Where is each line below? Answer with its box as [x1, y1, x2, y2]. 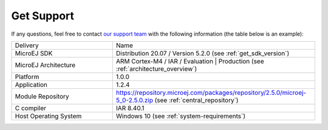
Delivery [15, 41, 39, 50]
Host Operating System [15, 112, 82, 120]
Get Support [11, 9, 75, 22]
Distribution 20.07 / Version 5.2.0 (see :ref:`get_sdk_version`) [115, 49, 290, 57]
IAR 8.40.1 [115, 103, 145, 112]
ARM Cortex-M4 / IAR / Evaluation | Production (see [115, 57, 264, 65]
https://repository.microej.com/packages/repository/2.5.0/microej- [115, 88, 307, 97]
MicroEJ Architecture [15, 60, 76, 69]
